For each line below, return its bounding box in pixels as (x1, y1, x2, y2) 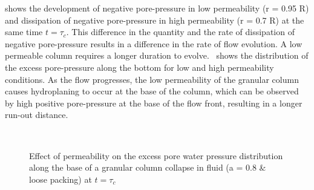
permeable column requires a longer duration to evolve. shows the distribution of (5, 49, 309, 62)
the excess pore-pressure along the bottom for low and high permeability (5, 61, 274, 73)
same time (5, 25, 43, 38)
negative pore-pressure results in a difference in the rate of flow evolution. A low (5, 37, 303, 50)
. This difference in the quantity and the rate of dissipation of (66, 25, 295, 38)
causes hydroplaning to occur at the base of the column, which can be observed (5, 85, 299, 97)
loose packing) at (29, 172, 92, 185)
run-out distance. (5, 108, 68, 121)
